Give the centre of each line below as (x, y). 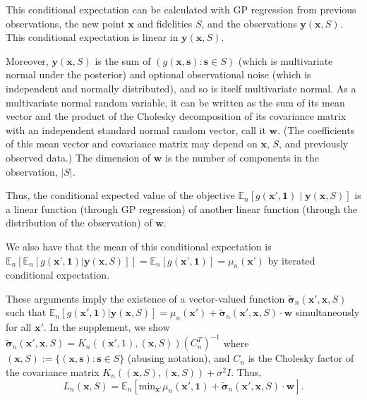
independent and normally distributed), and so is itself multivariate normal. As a (181, 88)
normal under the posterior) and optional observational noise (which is (158, 74)
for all (19, 327)
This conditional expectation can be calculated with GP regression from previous (181, 9)
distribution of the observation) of (79, 223)
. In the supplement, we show (107, 327)
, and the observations (249, 23)
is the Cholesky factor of (301, 358)
